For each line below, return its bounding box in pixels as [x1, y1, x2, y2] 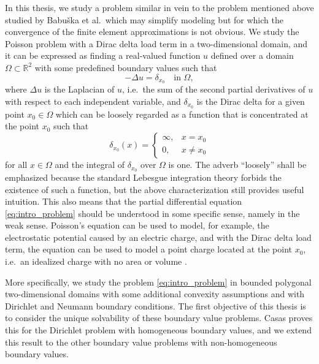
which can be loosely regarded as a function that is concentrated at [55, 107, 309, 120]
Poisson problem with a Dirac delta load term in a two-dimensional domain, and [5, 37, 308, 50]
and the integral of [55, 158, 125, 171]
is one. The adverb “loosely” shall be [168, 158, 307, 171]
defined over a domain [210, 49, 294, 62]
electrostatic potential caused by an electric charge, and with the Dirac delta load [5, 230, 312, 243]
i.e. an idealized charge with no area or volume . [5, 255, 187, 268]
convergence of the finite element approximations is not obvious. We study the [5, 25, 299, 38]
